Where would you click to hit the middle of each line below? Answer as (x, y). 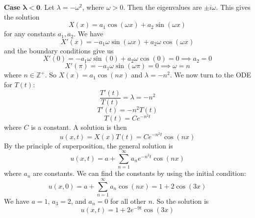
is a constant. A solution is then (79, 127)
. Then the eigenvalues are (163, 7)
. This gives (233, 7)
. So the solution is (180, 201)
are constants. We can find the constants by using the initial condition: (140, 173)
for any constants (30, 34)
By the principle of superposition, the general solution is (89, 145)
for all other (128, 201)
